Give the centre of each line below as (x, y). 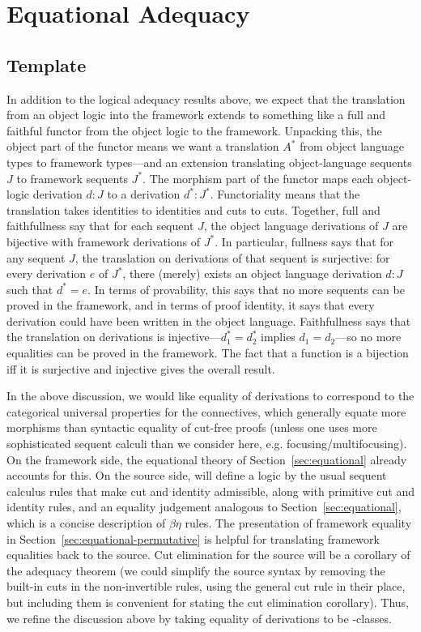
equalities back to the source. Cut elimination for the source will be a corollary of (208, 555)
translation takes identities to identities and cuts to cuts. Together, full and (193, 209)
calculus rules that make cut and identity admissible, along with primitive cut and (211, 491)
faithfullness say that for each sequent (100, 226)
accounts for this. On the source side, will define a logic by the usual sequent (197, 475)
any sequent (36, 257)
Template (47, 64)
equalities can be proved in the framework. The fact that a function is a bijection (208, 353)
